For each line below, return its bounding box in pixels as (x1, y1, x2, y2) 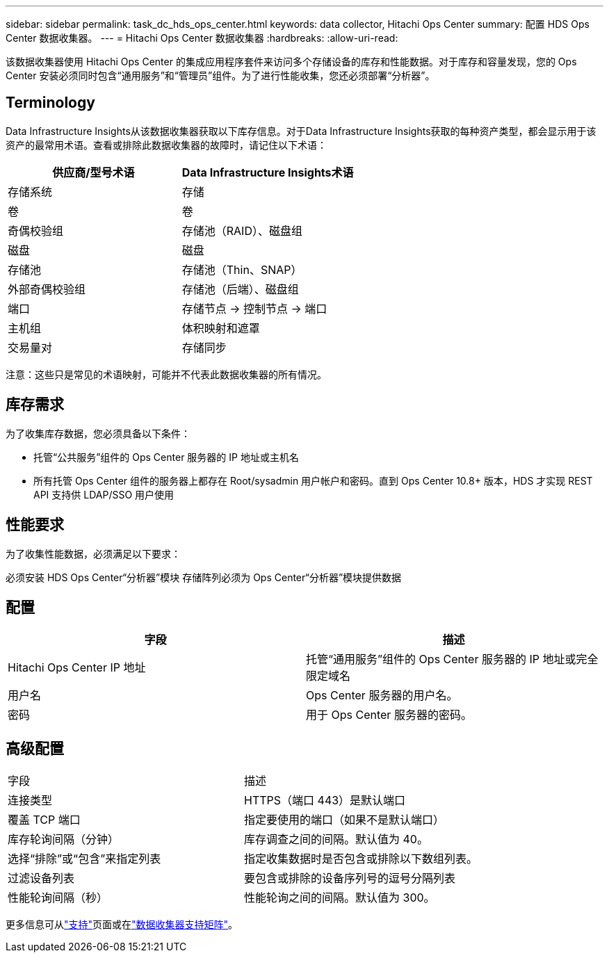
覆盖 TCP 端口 (8, 813, 81, 827)
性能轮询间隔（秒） (8, 891, 108, 905)
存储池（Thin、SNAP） (181, 262, 302, 277)
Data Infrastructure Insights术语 (181, 165, 354, 179)
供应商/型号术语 (52, 165, 135, 179)
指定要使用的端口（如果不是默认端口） (244, 813, 445, 827)
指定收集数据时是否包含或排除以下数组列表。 (244, 852, 478, 866)
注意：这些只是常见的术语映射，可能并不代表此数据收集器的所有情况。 (6, 368, 327, 380)
